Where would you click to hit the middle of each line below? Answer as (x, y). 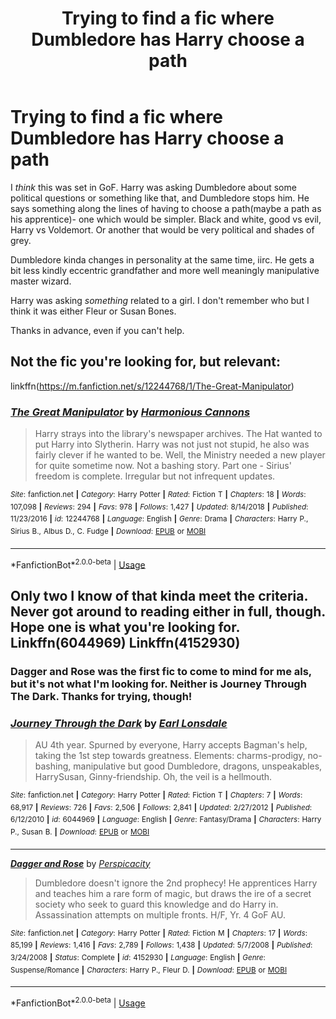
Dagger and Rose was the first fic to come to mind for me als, (161, 671)
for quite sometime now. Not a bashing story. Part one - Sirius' (163, 466)
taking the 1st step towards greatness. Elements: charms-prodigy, (170, 755)
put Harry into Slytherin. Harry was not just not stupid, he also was (172, 444)
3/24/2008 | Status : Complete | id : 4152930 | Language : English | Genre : (138, 957)
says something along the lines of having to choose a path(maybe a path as (166, 208)
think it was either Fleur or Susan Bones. (93, 311)
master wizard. (41, 281)
